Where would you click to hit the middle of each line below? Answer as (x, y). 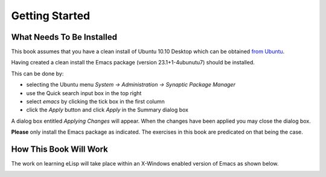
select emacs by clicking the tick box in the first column (96, 102)
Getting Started (51, 16)
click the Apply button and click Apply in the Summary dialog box (107, 110)
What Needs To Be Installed (64, 37)
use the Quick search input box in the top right (84, 93)
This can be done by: (37, 73)
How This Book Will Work (59, 149)
